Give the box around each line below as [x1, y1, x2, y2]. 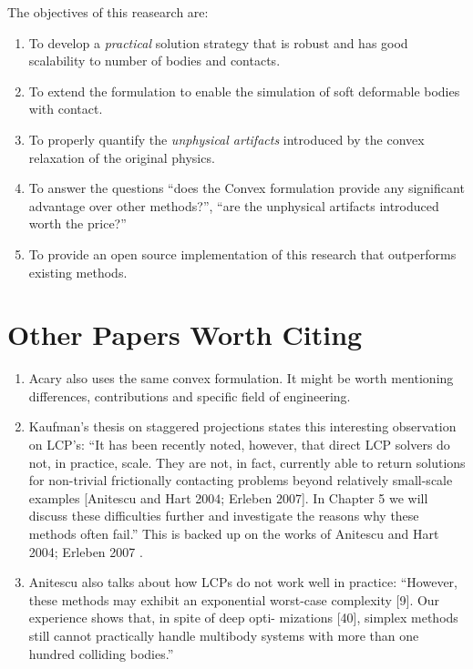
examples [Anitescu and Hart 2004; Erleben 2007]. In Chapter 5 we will [28, 488, 428, 507]
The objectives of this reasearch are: [7, 3, 209, 21]
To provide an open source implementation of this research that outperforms [28, 244, 457, 263]
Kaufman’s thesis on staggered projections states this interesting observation [28, 417, 457, 436]
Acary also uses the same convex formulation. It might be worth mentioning [28, 369, 454, 388]
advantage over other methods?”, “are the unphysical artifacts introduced [28, 196, 439, 215]
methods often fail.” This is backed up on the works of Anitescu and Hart [28, 524, 439, 542]
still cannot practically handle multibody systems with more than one [28, 625, 419, 644]
